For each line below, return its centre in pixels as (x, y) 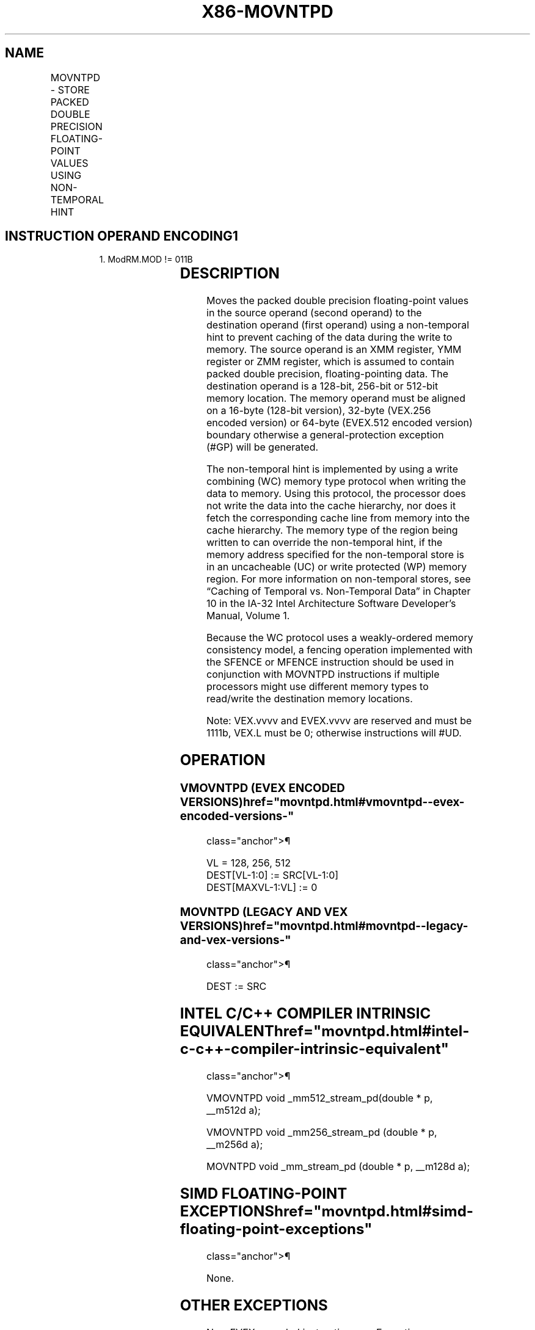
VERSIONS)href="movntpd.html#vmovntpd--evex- (322, 802)
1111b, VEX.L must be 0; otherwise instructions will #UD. (334, 733)
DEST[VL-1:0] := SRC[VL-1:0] (273, 875)
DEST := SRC (237, 987)
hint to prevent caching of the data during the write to (329, 337)
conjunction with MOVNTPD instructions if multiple (323, 674)
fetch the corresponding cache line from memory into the (338, 518)
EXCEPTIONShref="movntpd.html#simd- (326, 1212)
